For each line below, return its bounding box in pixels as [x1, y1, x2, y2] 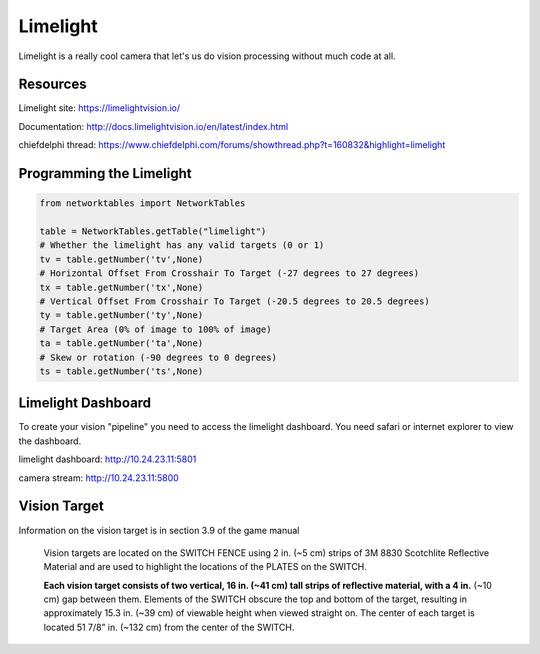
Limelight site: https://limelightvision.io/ [18, 102, 181, 114]
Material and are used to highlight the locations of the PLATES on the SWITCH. [43, 561, 367, 573]
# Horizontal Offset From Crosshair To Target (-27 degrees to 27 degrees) [39, 268, 420, 279]
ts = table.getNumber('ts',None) [39, 365, 204, 377]
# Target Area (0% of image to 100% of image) [39, 323, 272, 335]
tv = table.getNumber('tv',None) [39, 253, 204, 265]
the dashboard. [18, 435, 82, 447]
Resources [18, 76, 87, 93]
